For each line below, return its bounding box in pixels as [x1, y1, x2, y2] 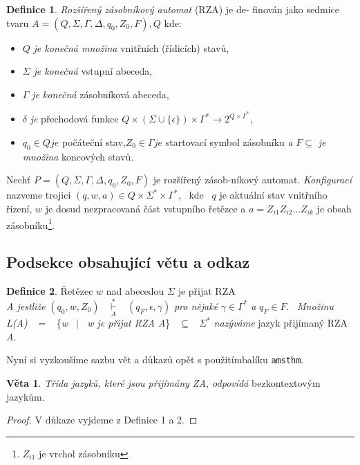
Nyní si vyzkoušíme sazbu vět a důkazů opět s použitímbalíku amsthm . [6, 352, 304, 367]
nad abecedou [106, 284, 164, 298]
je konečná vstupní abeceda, [33, 64, 153, 78]
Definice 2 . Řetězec [6, 284, 93, 298]
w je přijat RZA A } [87, 316, 171, 330]
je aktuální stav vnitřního [219, 188, 328, 202]
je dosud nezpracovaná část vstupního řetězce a [45, 201, 246, 216]
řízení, [6, 201, 32, 216]
